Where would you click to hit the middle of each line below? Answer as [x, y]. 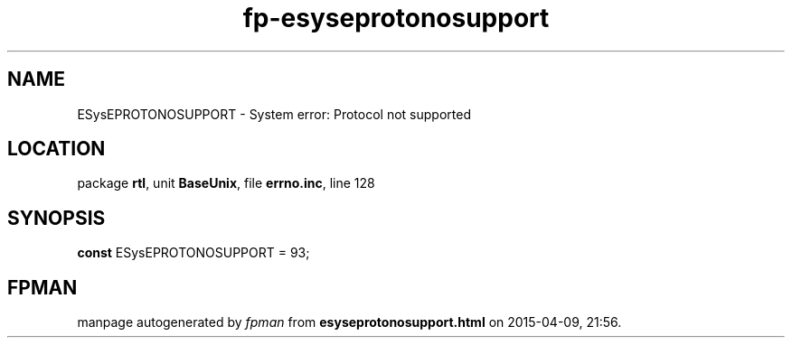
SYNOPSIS [57, 218]
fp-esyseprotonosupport [396, 18]
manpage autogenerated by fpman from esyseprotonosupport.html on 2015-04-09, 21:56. [349, 322]
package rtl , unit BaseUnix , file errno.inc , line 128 [226, 183]
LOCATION [57, 149]
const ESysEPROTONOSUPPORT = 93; [193, 253]
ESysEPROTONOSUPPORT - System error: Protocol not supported [274, 114]
